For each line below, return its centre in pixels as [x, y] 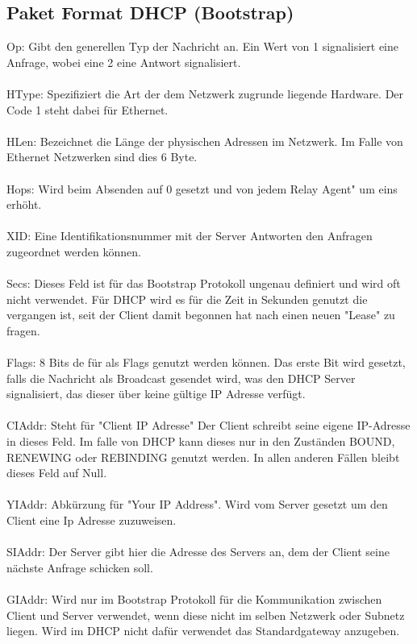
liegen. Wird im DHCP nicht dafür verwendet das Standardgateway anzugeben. [203, 631]
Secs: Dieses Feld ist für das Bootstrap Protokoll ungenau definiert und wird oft [204, 283]
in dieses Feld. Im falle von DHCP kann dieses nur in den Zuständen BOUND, [201, 441]
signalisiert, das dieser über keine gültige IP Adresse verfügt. [156, 394]
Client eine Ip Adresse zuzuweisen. [92, 520]
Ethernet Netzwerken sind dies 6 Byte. [102, 157]
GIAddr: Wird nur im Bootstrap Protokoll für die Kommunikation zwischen [194, 598]
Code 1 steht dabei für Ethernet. [88, 109]
